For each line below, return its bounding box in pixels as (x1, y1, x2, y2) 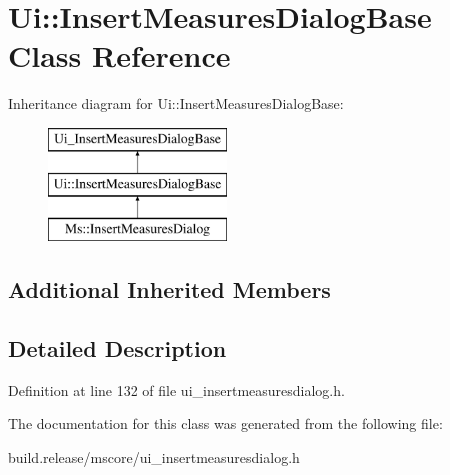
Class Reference (8, 35, 231, 76)
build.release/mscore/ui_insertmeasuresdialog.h (8, 447, 300, 468)
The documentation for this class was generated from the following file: (8, 413, 443, 434)
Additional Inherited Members (8, 274, 331, 305)
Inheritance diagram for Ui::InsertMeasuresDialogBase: (8, 93, 344, 114)
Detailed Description (8, 333, 227, 364)
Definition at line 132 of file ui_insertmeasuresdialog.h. (8, 379, 345, 400)
